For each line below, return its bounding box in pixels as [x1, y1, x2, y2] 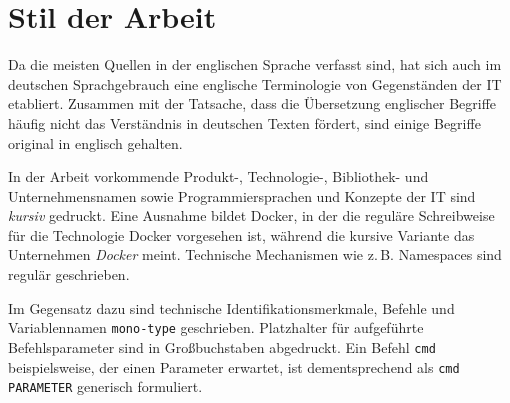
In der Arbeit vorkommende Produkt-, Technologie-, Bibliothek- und [8, 166, 429, 187]
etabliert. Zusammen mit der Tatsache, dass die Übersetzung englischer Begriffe [8, 93, 497, 114]
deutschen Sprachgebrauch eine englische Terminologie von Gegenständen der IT [8, 73, 502, 94]
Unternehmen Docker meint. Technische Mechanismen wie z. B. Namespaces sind [8, 244, 502, 265]
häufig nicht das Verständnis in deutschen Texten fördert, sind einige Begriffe [8, 112, 481, 133]
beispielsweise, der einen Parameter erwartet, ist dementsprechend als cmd [8, 356, 460, 377]
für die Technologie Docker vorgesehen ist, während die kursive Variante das [8, 224, 475, 245]
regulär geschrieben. [8, 264, 130, 285]
